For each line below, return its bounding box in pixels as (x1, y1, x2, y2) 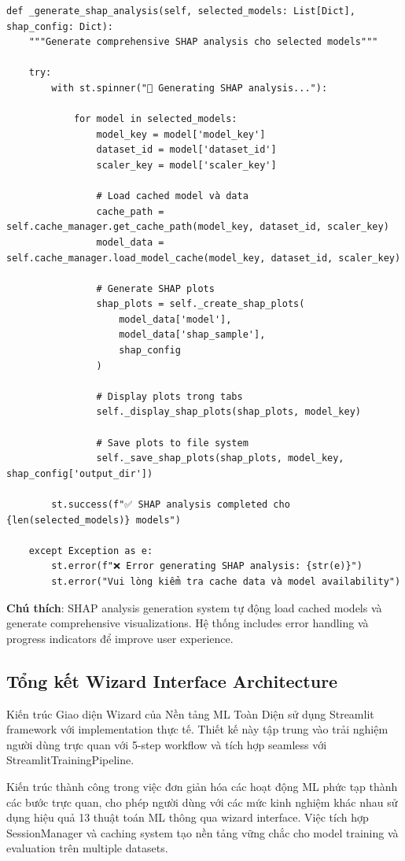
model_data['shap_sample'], (119, 329, 266, 341)
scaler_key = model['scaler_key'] (96, 159, 277, 171)
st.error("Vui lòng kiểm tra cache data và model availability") (51, 575, 401, 587)
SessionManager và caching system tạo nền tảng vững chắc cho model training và (6, 824, 399, 841)
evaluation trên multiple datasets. (6, 840, 168, 856)
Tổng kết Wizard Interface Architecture (6, 668, 338, 693)
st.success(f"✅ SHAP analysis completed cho (51, 499, 290, 510)
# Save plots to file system (96, 437, 249, 449)
